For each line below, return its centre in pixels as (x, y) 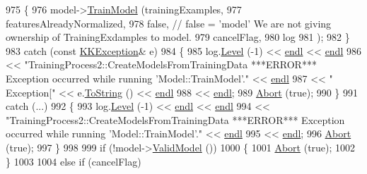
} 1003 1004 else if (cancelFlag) (74, 161)
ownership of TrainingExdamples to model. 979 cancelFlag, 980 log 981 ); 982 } (178, 37)
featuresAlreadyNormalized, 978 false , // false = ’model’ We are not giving (169, 23)
